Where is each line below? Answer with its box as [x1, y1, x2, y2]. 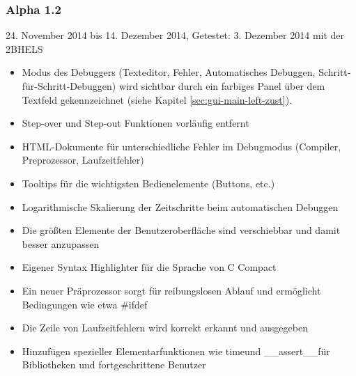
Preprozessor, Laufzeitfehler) [22, 152, 144, 167]
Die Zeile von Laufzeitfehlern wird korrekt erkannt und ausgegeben [22, 320, 308, 335]
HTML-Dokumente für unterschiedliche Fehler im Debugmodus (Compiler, [22, 139, 341, 153]
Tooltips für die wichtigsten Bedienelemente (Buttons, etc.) [22, 175, 275, 190]
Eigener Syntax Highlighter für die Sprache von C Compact [22, 260, 277, 274]
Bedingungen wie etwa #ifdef [22, 297, 148, 311]
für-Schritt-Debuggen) [22, 79, 116, 93]
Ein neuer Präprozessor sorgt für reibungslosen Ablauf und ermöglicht [22, 283, 321, 297]
